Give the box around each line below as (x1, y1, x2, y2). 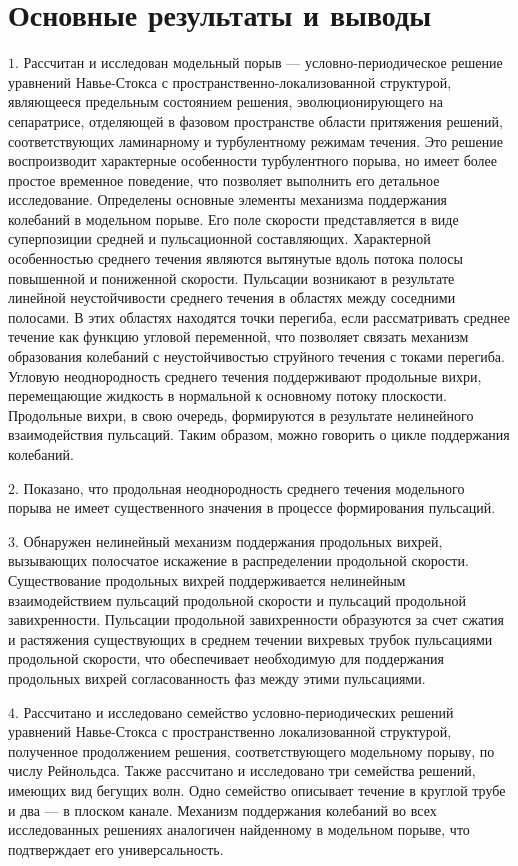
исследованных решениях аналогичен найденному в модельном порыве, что (8, 819, 470, 840)
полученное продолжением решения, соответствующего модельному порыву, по (8, 740, 495, 761)
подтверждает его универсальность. (8, 838, 224, 859)
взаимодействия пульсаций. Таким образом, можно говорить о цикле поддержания (8, 424, 510, 445)
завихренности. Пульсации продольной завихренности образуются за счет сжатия (8, 609, 504, 630)
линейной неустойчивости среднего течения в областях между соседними (8, 287, 456, 308)
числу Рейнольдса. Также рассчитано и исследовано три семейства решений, (8, 760, 476, 781)
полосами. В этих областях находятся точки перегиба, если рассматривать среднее (8, 306, 510, 327)
